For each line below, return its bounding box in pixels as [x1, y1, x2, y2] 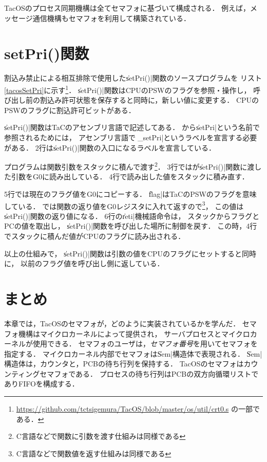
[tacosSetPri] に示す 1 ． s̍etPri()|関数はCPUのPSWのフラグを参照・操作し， [4, 83, 251, 95]
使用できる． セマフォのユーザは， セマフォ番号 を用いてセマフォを [32, 338, 258, 349]
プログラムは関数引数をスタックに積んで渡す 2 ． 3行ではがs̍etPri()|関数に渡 [4, 160, 255, 172]
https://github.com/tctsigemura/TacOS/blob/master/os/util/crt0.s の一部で [16, 403, 260, 414]
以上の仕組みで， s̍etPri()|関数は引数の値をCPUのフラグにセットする [4, 248, 235, 258]
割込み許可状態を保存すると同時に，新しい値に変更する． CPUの [40, 95, 259, 105]
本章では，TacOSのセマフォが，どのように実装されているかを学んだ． [4, 318, 240, 328]
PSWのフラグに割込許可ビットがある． [4, 104, 136, 115]
